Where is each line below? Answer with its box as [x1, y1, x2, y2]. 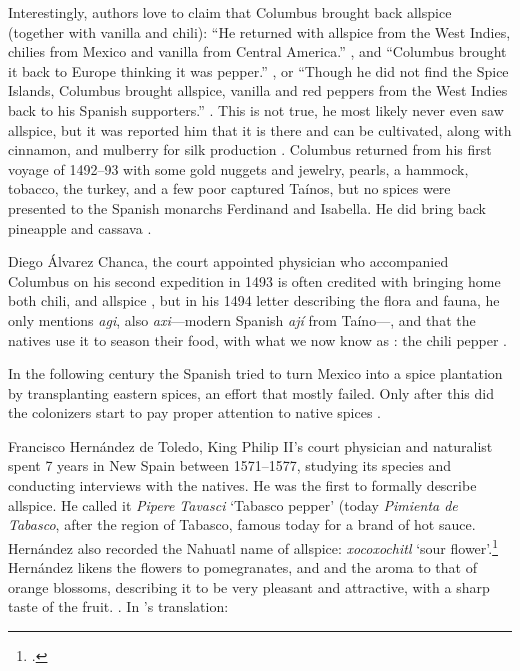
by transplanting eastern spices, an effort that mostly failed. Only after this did [8, 382, 494, 403]
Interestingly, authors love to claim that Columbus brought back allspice [8, 2, 452, 22]
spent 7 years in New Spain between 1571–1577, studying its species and [8, 455, 452, 476]
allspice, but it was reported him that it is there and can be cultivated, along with [8, 119, 512, 140]
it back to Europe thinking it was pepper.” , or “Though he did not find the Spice [8, 60, 509, 81]
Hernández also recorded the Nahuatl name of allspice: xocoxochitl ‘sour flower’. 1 [8, 534, 498, 558]
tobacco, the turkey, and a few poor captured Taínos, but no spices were [8, 178, 451, 199]
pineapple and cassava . [8, 217, 152, 238]
